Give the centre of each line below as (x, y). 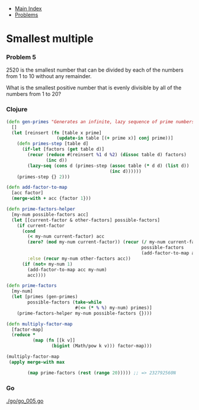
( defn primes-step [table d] (53, 144)
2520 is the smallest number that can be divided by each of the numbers (95, 70)
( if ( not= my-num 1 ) (47, 264)
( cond (28, 231)
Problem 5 (21, 57)
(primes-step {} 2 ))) (43, 177)
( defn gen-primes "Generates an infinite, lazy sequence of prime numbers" (102, 122)
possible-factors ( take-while (65, 302)
